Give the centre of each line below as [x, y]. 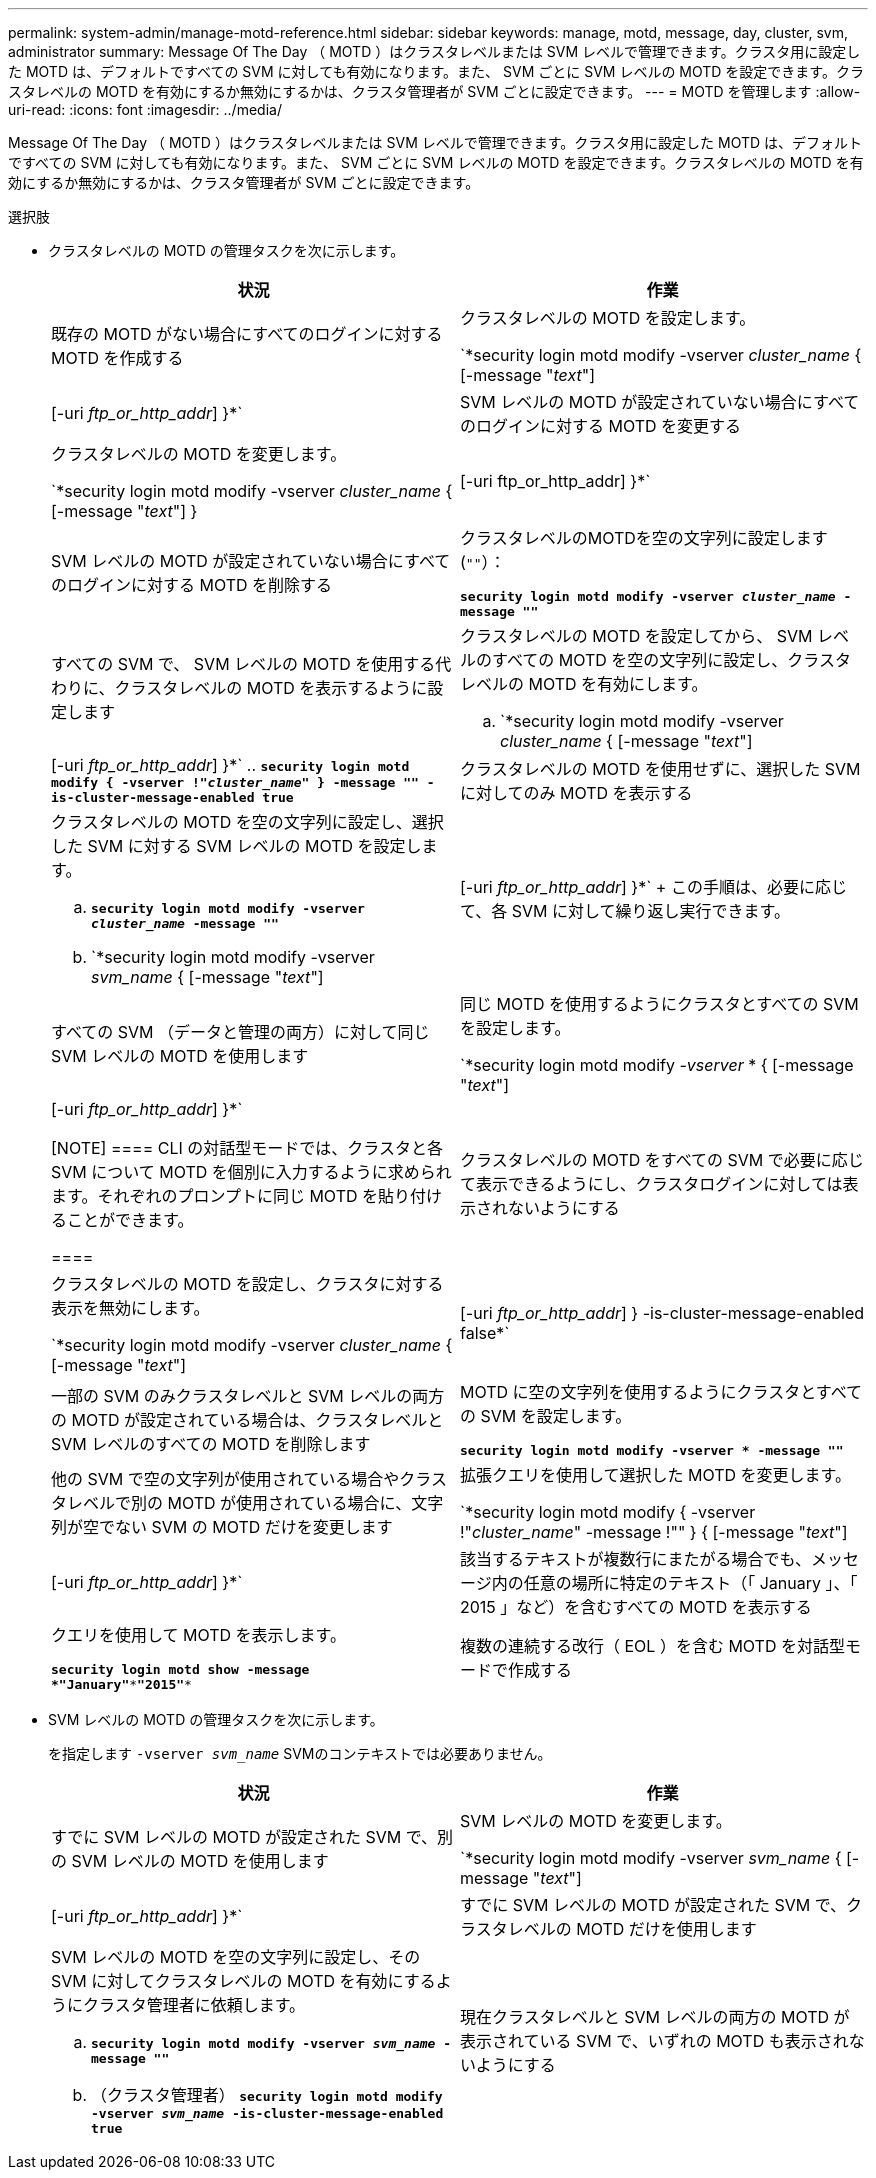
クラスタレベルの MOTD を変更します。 [199, 454]
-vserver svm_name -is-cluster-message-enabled [267, 2113]
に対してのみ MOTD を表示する [576, 793]
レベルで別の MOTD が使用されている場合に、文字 [255, 1503]
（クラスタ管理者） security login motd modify [267, 2095]
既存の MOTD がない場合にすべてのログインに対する [247, 334]
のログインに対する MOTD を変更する [601, 426]
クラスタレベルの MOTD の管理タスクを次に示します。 [226, 250]
